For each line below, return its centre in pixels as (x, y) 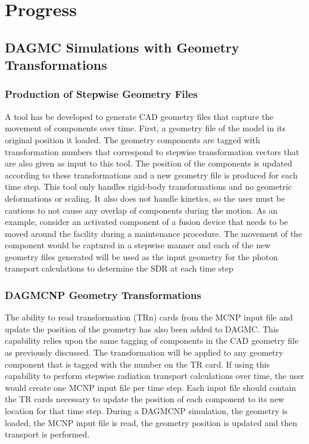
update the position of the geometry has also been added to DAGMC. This (142, 329)
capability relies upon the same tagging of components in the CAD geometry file (152, 340)
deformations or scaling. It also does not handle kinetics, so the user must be (145, 198)
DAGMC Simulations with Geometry (122, 47)
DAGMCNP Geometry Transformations (103, 295)
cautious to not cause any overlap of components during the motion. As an (141, 210)
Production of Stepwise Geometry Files (102, 94)
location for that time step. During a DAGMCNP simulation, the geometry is (146, 411)
